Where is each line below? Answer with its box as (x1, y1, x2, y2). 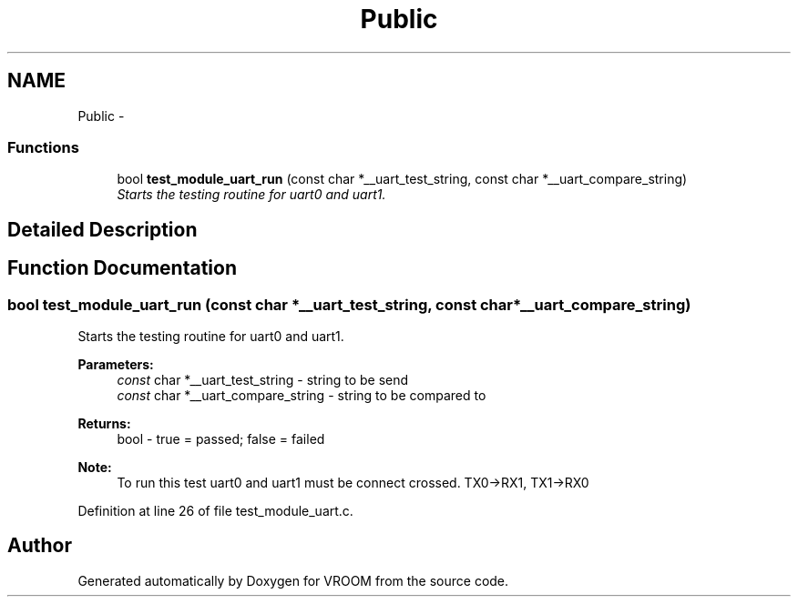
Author (7, 534, 72, 558)
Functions (7, 137, 79, 156)
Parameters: (77, 356, 154, 372)
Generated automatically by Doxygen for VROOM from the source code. (77, 572, 509, 589)
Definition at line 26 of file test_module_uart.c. (77, 502, 353, 518)
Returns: (77, 415, 131, 431)
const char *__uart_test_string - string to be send (117, 371, 409, 388)
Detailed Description (7, 217, 198, 241)
